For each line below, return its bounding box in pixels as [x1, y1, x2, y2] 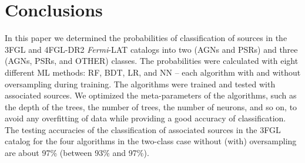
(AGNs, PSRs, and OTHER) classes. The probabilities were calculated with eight [5, 55, 299, 67]
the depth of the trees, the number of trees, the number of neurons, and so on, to [5, 100, 297, 113]
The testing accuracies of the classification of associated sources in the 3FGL [5, 123, 281, 135]
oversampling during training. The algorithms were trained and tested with [5, 77, 276, 90]
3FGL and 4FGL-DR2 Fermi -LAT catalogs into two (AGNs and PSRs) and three [5, 43, 298, 55]
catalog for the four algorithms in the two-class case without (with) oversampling [5, 135, 297, 147]
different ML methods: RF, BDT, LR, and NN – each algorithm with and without [5, 66, 301, 78]
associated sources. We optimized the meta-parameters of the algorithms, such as [5, 89, 297, 101]
